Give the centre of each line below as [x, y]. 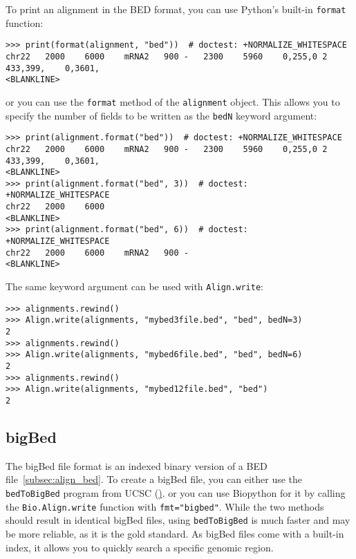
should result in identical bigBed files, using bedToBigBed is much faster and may [178, 520]
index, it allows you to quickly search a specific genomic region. [140, 547]
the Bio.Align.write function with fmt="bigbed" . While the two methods [165, 506]
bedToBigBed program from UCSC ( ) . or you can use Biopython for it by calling [176, 493]
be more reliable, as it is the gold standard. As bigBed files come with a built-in [175, 533]
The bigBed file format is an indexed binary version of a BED [137, 465]
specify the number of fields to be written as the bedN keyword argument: [161, 115]
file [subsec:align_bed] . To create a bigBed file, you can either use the [154, 479]
